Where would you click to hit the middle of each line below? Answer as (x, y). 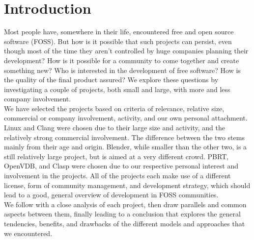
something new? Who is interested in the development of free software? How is (122, 70)
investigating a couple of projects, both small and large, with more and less (117, 89)
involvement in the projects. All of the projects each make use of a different (117, 176)
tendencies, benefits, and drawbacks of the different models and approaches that (125, 223)
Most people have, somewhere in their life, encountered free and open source (119, 32)
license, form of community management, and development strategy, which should (127, 185)
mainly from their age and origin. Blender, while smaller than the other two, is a (126, 147)
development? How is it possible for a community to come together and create (122, 60)
